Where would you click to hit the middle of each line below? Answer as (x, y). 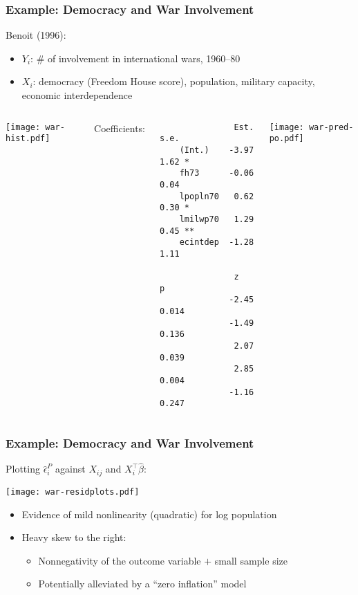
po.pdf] (286, 139)
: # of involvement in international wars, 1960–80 (135, 58)
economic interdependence (77, 95)
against (70, 469)
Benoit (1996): (36, 35)
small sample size (251, 560)
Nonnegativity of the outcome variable (120, 560)
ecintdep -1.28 (217, 242)
